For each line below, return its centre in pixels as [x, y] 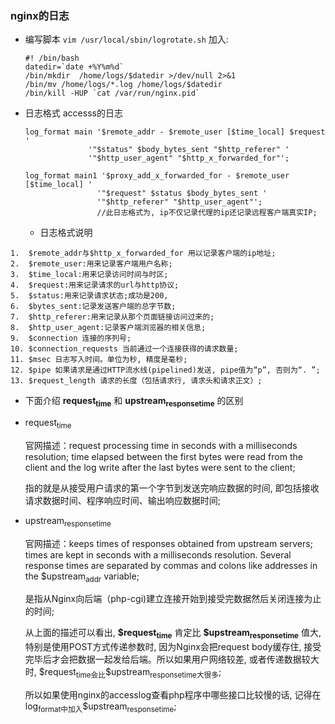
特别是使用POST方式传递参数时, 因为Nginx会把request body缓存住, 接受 [173, 647]
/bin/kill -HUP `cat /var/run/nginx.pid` [112, 93]
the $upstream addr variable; [82, 577]
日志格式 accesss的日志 [73, 113]
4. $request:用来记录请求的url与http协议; [95, 285]
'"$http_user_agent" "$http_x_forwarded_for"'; [189, 158]
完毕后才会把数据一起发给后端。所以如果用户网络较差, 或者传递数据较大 [172, 659]
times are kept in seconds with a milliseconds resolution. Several [158, 554]
